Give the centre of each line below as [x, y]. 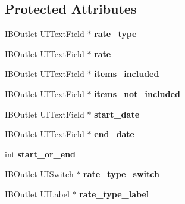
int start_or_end [40, 154]
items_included [127, 74]
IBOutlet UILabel [37, 194]
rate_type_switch [121, 174]
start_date [117, 114]
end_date [114, 134]
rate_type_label [114, 194]
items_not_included [137, 93]
